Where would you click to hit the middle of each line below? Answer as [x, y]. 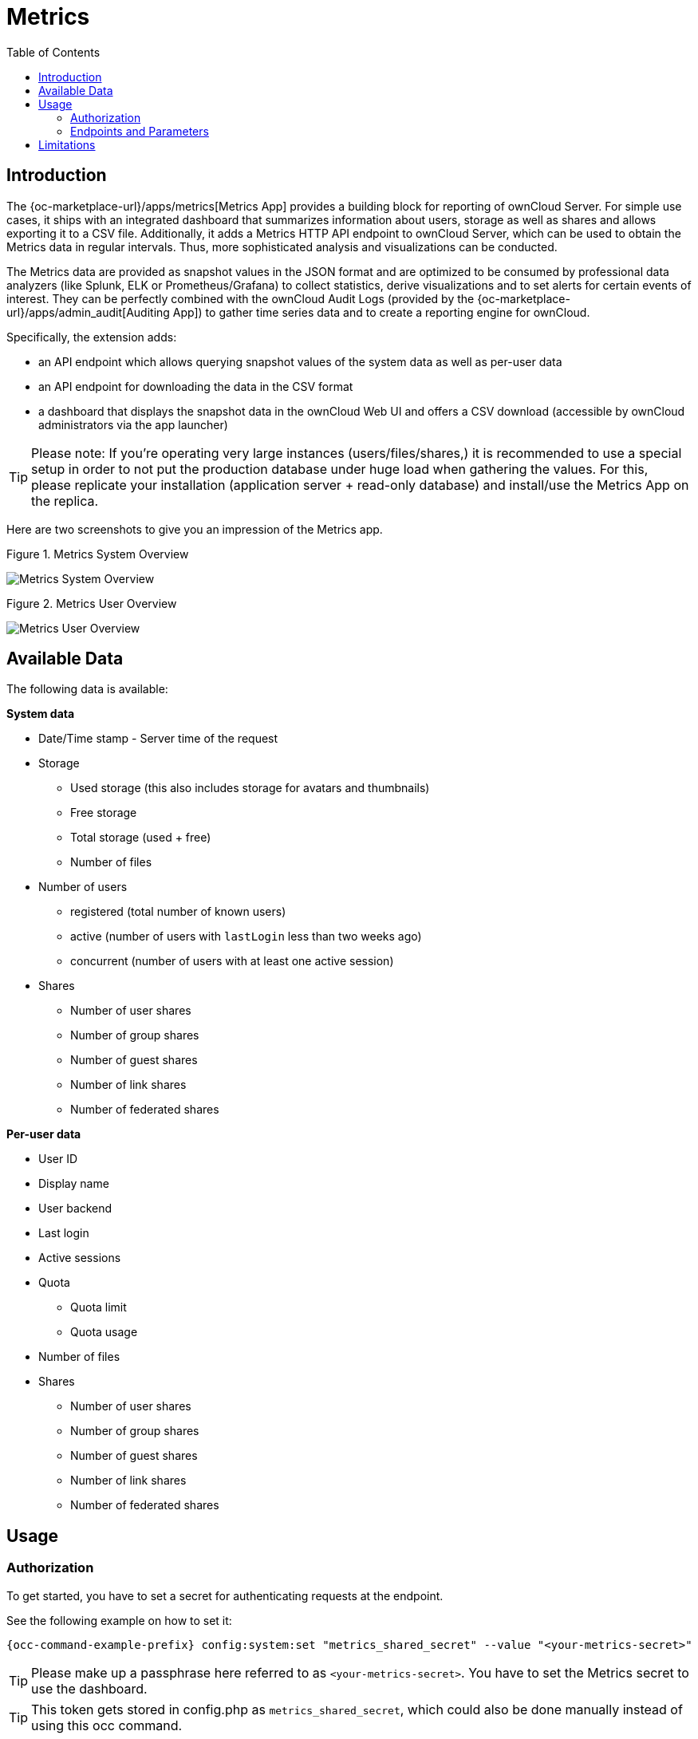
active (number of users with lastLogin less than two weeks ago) [246, 937]
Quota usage [104, 1332]
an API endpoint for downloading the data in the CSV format [196, 386]
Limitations [67, 144]
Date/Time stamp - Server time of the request [158, 739]
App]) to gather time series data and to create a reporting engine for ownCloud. [381, 312]
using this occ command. [107, 1725]
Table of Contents [53, 52]
